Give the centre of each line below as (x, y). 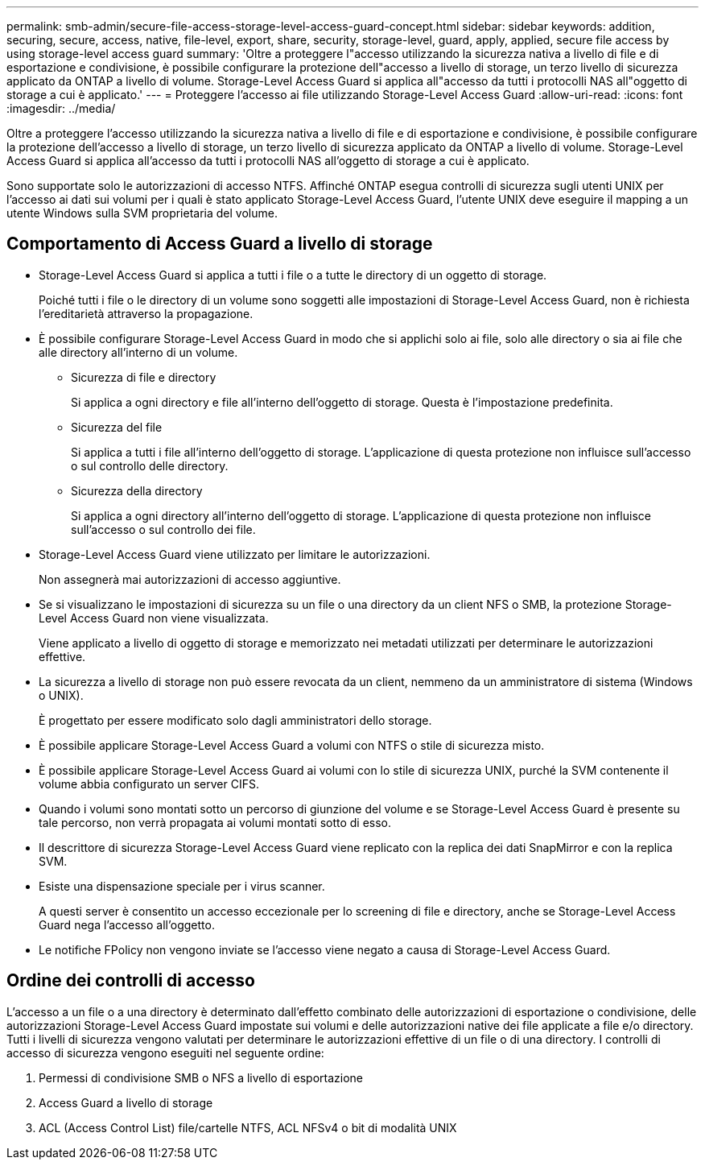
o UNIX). (61, 695)
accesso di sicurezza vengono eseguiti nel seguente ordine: (165, 1052)
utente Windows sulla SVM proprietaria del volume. (142, 213)
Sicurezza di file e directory (144, 377)
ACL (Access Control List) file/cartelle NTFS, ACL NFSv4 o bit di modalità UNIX (248, 1127)
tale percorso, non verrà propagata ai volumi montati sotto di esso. (215, 822)
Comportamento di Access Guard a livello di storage (220, 244)
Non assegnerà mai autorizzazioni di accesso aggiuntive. (190, 579)
